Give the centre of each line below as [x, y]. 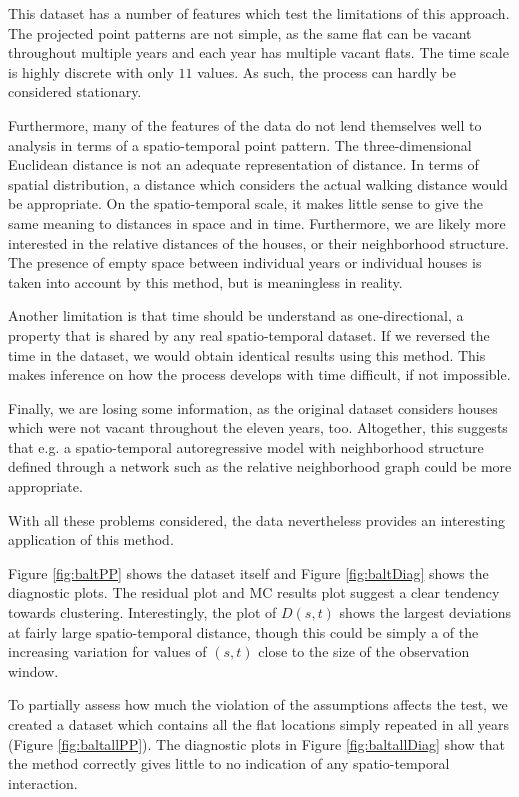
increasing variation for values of [107, 651]
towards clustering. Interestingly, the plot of [142, 612]
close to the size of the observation [364, 651]
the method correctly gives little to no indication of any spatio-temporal [229, 763]
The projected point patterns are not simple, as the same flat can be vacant [240, 32]
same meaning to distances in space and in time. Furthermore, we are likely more [257, 222]
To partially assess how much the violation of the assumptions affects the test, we [258, 704]
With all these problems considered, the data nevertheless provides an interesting [256, 519]
